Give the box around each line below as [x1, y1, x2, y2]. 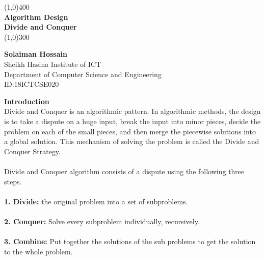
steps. [4, 176, 22, 186]
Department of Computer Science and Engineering [4, 68, 162, 79]
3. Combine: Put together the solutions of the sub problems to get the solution [4, 236, 256, 247]
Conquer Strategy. [4, 146, 61, 156]
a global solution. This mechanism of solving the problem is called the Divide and [4, 136, 259, 147]
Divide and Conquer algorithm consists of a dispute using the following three [4, 166, 245, 176]
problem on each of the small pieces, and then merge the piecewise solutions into [4, 126, 256, 136]
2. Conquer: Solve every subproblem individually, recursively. [4, 216, 200, 226]
